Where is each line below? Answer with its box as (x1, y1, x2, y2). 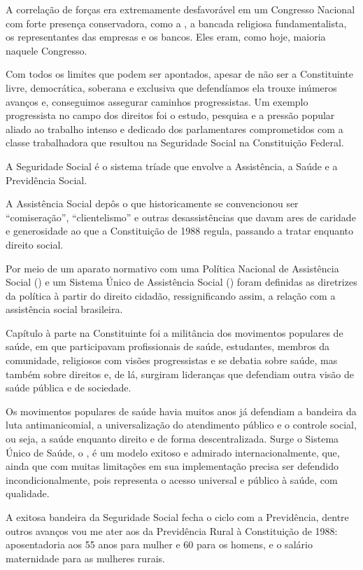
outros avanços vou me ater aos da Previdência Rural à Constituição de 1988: (6, 523, 338, 538)
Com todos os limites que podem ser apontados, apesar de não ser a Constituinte (6, 67, 353, 81)
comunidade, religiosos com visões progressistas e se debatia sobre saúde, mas (6, 353, 338, 368)
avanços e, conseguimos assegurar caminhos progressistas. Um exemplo (6, 94, 308, 109)
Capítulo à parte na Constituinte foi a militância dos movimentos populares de (6, 325, 343, 340)
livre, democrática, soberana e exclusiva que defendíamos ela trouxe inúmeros (6, 80, 337, 95)
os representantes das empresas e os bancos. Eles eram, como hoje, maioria (6, 29, 326, 44)
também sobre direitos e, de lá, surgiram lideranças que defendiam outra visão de (6, 366, 354, 381)
